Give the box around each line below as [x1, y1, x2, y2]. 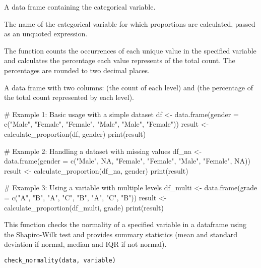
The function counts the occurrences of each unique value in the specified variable [4, 45, 256, 56]
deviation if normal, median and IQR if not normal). [4, 239, 167, 249]
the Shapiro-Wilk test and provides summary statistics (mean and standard [4, 229, 238, 239]
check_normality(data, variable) [4, 256, 116, 264]
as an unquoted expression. [4, 28, 88, 39]
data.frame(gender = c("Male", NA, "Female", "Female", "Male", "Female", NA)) [4, 155, 250, 166]
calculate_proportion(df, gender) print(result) [4, 128, 146, 139]
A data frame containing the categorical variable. [4, 2, 156, 12]
